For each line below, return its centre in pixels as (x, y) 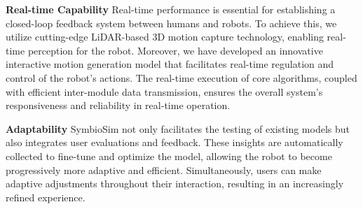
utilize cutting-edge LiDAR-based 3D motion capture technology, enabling (165, 37)
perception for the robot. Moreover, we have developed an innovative (175, 50)
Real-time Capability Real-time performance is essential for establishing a (171, 9)
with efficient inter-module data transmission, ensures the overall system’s (164, 91)
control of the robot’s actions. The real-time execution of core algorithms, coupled (181, 77)
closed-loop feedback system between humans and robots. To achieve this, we (171, 23)
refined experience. (46, 197)
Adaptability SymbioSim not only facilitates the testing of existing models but (178, 128)
